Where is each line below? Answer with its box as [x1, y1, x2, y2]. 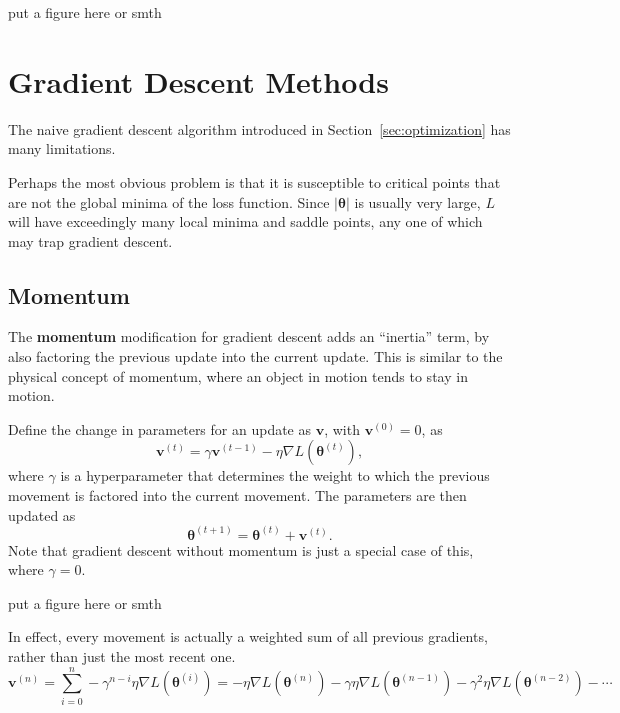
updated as [8, 504, 76, 525]
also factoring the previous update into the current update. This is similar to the [8, 346, 503, 367]
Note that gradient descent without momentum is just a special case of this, [8, 539, 474, 560]
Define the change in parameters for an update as [8, 418, 312, 439]
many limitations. [8, 138, 116, 159]
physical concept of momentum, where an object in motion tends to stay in [8, 365, 468, 386]
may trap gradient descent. [8, 230, 173, 251]
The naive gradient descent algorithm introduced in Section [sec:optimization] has [8, 118, 511, 139]
